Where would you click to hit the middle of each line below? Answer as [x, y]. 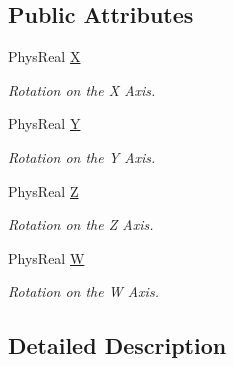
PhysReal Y [44, 123]
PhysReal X [44, 56]
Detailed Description [117, 345]
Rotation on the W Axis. [83, 291]
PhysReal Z [43, 190]
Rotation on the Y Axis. [82, 156]
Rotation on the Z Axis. [81, 224]
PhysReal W [46, 257]
